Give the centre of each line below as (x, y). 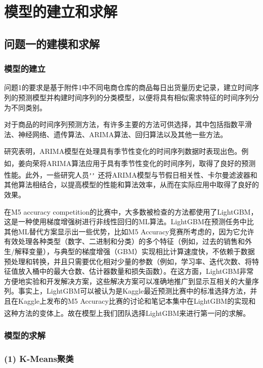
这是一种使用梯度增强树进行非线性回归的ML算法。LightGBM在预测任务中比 (129, 221)
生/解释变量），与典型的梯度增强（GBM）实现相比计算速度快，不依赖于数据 (129, 251)
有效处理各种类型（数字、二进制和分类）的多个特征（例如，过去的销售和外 (128, 241)
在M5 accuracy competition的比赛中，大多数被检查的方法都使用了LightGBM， (131, 211)
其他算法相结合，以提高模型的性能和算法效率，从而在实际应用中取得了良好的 (131, 185)
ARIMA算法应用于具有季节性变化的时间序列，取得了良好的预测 (151, 163)
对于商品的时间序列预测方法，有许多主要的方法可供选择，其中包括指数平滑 (128, 124)
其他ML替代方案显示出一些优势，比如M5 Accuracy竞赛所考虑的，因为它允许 (129, 231)
